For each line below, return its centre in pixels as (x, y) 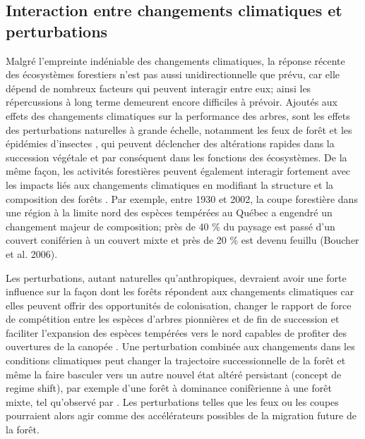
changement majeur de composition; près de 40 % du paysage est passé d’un (170, 226)
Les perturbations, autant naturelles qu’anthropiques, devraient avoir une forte (176, 277)
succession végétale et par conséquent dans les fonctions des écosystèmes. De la (176, 157)
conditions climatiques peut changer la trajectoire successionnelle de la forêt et (176, 360)
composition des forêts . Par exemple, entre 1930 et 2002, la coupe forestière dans (182, 198)
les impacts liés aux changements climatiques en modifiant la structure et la (170, 184)
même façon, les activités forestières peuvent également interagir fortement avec (178, 171)
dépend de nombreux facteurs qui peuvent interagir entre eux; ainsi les (158, 88)
